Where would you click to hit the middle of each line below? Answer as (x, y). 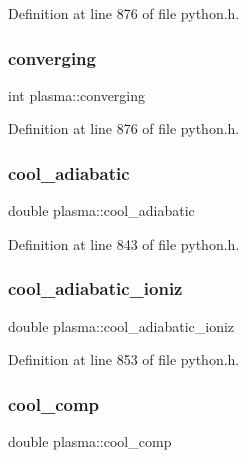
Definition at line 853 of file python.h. (124, 359)
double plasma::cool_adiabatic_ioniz (121, 325)
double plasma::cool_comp (90, 441)
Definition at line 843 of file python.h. (124, 243)
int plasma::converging (77, 94)
